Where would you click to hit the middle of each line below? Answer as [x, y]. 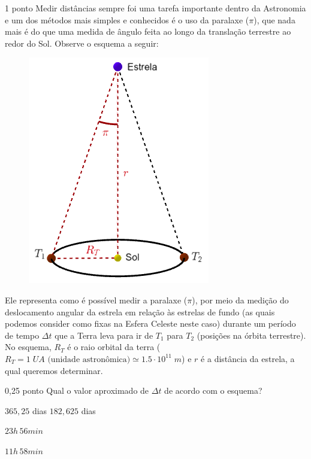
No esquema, [28, 347]
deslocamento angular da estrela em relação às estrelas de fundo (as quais [140, 311]
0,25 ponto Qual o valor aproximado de [77, 390]
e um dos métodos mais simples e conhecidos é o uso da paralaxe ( [127, 19]
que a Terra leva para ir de [104, 335]
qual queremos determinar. [54, 370]
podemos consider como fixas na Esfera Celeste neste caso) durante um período [150, 323]
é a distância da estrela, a [248, 358]
